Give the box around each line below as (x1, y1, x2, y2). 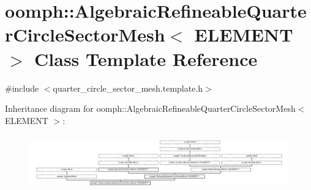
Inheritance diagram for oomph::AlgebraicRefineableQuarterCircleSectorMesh (5, 102, 296, 115)
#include (5, 81, 39, 94)
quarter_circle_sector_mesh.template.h (53, 81, 203, 94)
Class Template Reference (34, 46, 258, 71)
